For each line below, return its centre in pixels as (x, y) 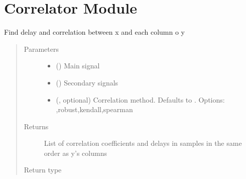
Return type (43, 170)
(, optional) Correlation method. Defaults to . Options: (140, 99)
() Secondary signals (87, 82)
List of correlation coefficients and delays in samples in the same (143, 143)
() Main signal (78, 66)
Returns (36, 126)
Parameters (41, 49)
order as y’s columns (75, 153)
